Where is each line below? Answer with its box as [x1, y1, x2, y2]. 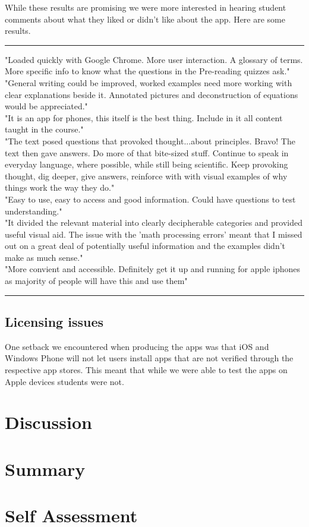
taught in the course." [5, 123, 84, 135]
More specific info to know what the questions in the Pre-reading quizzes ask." [5, 65, 290, 77]
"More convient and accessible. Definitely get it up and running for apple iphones [5, 263, 300, 275]
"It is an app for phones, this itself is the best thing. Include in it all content [5, 111, 283, 124]
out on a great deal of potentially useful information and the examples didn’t [5, 239, 286, 252]
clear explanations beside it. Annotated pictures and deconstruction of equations [5, 88, 298, 100]
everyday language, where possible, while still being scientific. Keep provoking [5, 158, 288, 171]
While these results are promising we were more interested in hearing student [5, 1, 286, 13]
